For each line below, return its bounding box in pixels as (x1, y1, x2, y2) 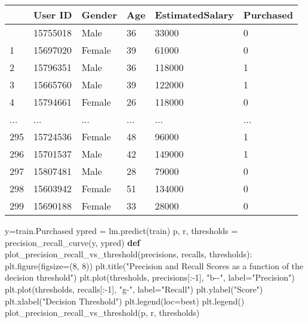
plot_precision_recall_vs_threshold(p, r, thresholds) (5, 306, 200, 319)
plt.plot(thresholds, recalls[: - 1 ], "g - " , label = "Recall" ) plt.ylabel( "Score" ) (5, 282, 263, 295)
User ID (33, 8, 72, 21)
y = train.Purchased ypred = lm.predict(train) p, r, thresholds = (5, 224, 238, 236)
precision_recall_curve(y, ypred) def (5, 236, 140, 248)
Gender (81, 8, 118, 21)
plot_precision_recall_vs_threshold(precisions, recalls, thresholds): (5, 248, 252, 260)
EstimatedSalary (155, 8, 234, 21)
